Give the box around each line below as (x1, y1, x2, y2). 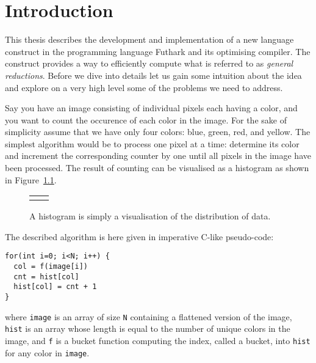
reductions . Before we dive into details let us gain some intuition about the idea (5, 68, 302, 81)
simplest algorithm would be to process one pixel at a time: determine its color (5, 137, 300, 150)
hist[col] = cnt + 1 (13, 282, 97, 291)
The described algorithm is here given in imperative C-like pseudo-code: (5, 230, 274, 243)
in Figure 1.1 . (5, 173, 57, 186)
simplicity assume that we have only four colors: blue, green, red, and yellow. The (5, 125, 311, 138)
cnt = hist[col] (13, 272, 79, 281)
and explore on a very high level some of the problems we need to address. (5, 81, 283, 94)
